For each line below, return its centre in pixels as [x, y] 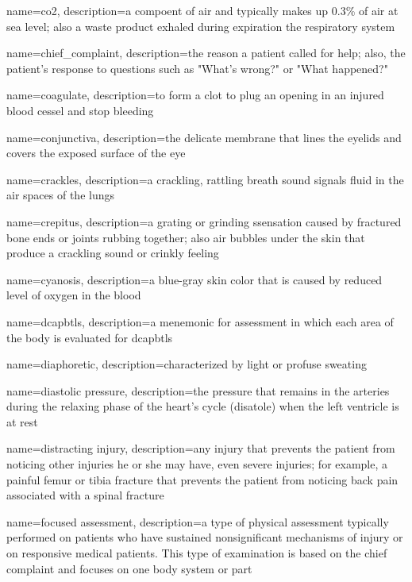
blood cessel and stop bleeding [80, 110]
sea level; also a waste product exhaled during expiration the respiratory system [201, 26]
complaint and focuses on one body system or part [129, 568]
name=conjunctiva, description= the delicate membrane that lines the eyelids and [204, 137]
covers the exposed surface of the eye [96, 153]
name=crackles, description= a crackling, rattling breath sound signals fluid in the [205, 179]
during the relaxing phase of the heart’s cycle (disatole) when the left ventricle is [203, 406]
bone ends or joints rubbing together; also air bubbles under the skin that [186, 237]
